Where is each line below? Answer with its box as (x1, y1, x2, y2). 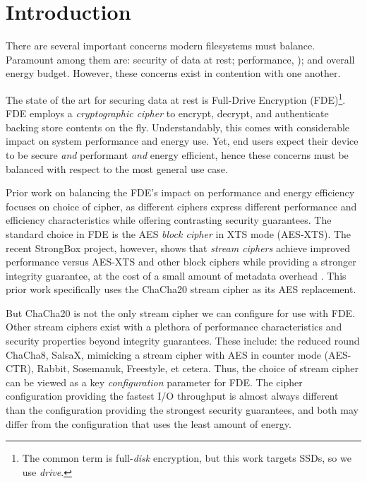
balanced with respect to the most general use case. (6, 161, 228, 176)
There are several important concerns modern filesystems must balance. (6, 38, 315, 53)
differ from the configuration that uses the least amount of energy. (6, 416, 291, 431)
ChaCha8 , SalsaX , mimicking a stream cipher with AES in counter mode (6, 347, 321, 362)
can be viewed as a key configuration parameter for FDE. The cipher (6, 374, 303, 389)
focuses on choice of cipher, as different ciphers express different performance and (6, 198, 357, 213)
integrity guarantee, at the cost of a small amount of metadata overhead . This (6, 268, 347, 282)
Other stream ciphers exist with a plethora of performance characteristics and (6, 319, 342, 334)
